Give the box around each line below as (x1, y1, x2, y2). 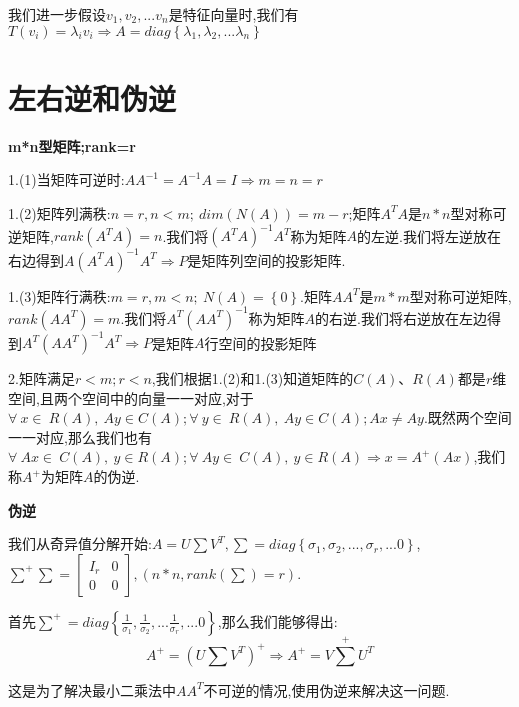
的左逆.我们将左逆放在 (357, 225, 502, 245)
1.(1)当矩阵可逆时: (8, 169, 125, 190)
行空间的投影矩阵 (204, 332, 317, 353)
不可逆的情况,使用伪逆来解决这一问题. (203, 679, 450, 700)
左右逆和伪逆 (8, 77, 177, 118)
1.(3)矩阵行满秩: (8, 285, 111, 306)
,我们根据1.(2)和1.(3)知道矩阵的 (151, 368, 354, 389)
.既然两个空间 (423, 407, 512, 428)
